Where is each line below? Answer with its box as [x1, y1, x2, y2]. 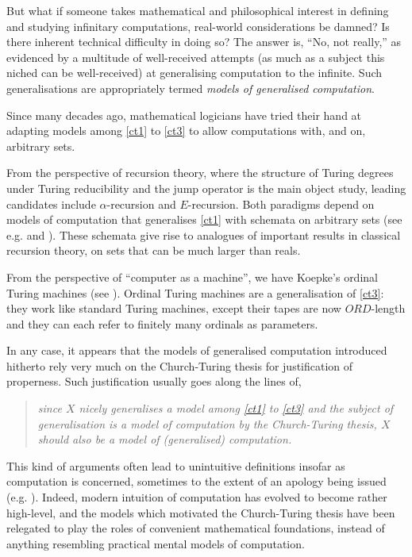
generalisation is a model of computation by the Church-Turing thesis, [37, 415, 377, 432]
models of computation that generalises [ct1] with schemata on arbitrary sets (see [6, 211, 402, 228]
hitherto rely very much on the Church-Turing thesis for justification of [6, 357, 353, 374]
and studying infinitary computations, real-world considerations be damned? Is [6, 17, 390, 34]
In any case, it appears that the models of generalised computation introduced [6, 342, 387, 359]
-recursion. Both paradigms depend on [187, 195, 375, 212]
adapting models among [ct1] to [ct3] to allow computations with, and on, [6, 122, 366, 139]
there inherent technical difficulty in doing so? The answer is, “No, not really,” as [6, 33, 402, 50]
